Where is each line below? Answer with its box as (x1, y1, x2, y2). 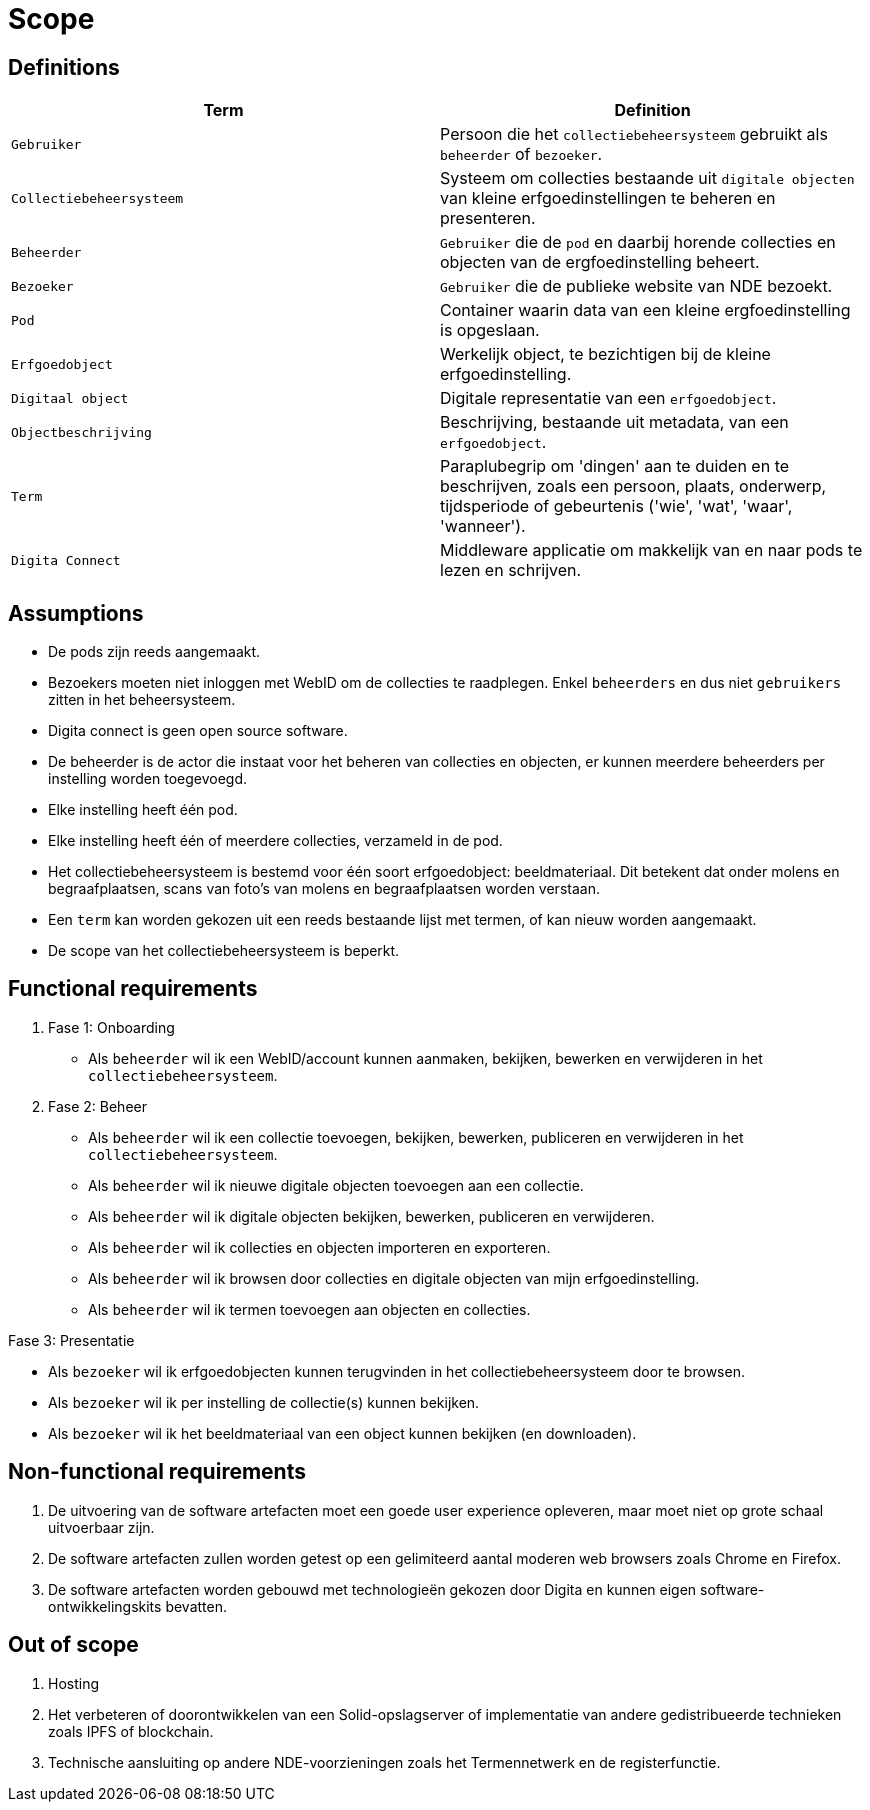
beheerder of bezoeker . (440, 144, 603, 165)
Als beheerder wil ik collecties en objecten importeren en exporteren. (88, 1238, 551, 1256)
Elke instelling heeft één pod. (48, 801, 238, 819)
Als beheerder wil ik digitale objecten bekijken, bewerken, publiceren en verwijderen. (88, 1207, 655, 1225)
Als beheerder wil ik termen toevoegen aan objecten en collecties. (88, 1300, 531, 1318)
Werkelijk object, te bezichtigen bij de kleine (440, 344, 771, 365)
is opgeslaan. (440, 320, 540, 341)
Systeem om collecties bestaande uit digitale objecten (440, 168, 855, 189)
